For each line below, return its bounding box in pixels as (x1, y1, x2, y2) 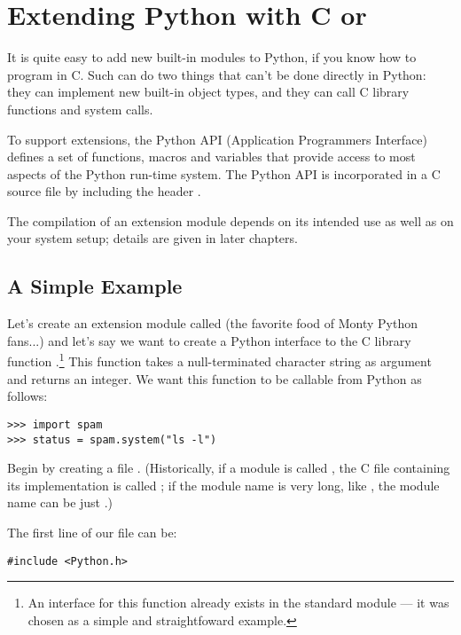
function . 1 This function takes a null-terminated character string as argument (7, 349, 432, 371)
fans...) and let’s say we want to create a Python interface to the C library (7, 331, 411, 349)
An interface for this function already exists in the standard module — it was (27, 593, 449, 612)
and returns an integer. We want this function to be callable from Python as (7, 369, 422, 388)
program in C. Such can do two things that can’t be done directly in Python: (7, 65, 426, 83)
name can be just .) (7, 493, 113, 512)
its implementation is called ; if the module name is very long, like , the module (7, 475, 440, 494)
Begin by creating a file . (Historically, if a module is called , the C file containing (7, 459, 450, 477)
